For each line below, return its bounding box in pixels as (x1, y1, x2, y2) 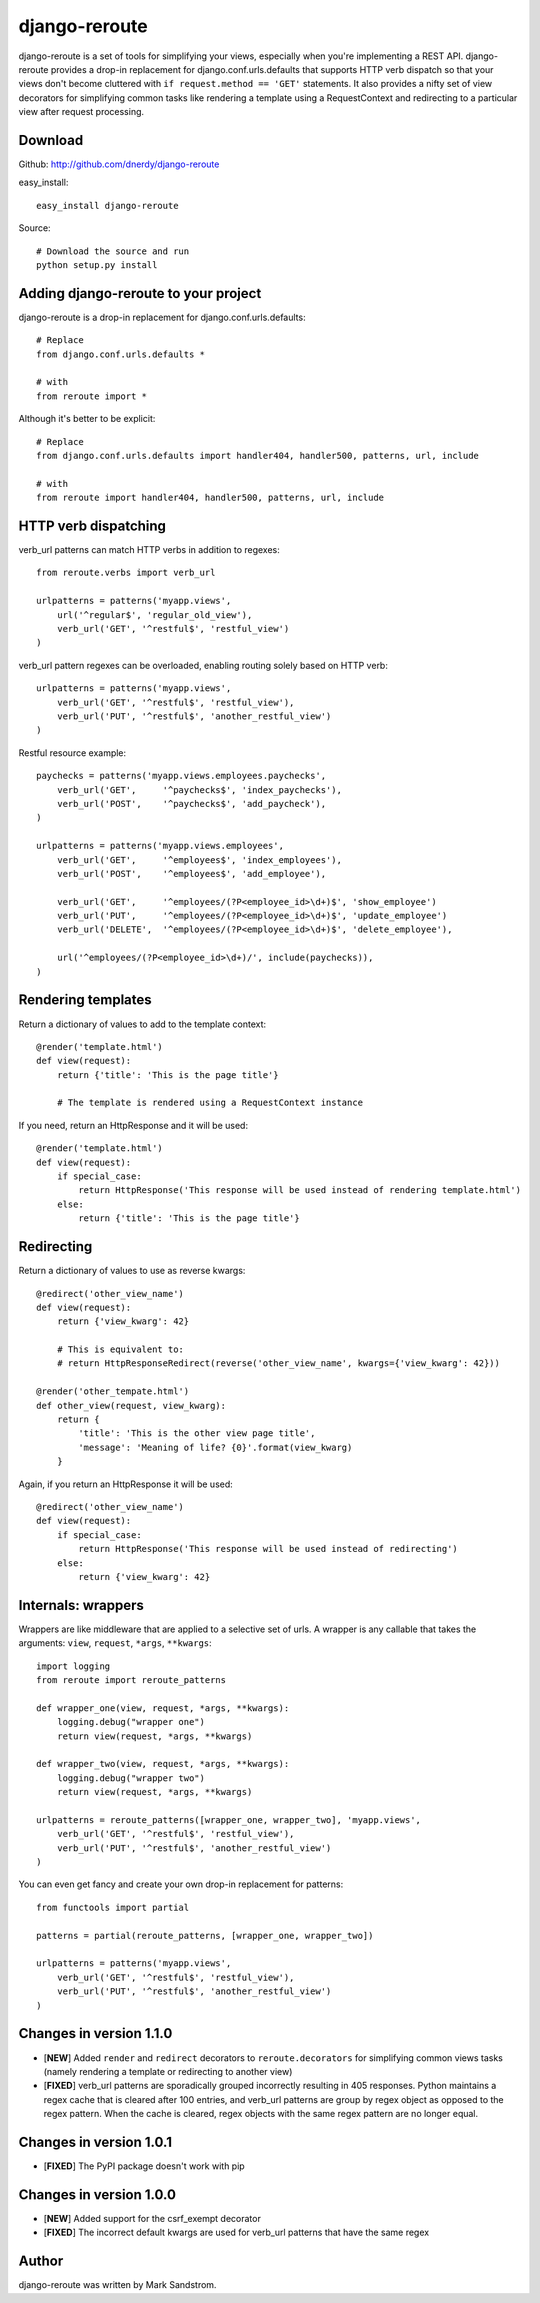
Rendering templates (18, 991, 152, 1009)
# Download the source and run (36, 245, 190, 257)
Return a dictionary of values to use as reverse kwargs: (18, 1265, 246, 1277)
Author (18, 2253, 64, 2270)
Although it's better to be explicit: (18, 413, 156, 425)
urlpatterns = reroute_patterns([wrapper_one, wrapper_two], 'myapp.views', (36, 1814, 422, 1825)
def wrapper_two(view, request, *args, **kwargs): (36, 1758, 290, 1770)
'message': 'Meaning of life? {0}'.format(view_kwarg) (78, 1441, 353, 1453)
